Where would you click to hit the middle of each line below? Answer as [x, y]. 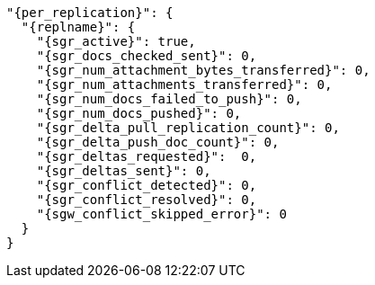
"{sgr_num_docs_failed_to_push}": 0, [169, 99]
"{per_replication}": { [90, 13]
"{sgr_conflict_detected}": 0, [147, 185]
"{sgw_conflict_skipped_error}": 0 [161, 214]
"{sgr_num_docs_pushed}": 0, [139, 113]
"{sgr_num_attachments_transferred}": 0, [184, 85]
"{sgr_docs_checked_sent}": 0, [147, 56]
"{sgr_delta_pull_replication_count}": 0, [188, 128]
